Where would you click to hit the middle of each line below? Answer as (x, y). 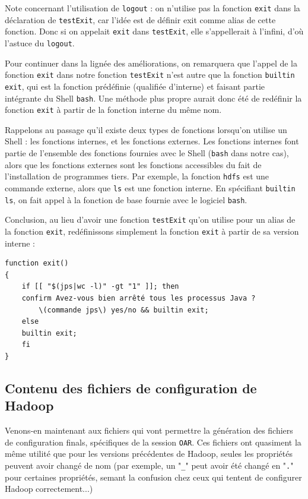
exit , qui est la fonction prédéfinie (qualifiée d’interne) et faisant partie (135, 86)
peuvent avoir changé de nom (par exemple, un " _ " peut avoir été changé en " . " (149, 465)
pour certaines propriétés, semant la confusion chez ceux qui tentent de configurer (153, 477)
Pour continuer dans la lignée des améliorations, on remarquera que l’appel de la (151, 63)
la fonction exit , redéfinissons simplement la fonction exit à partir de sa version (152, 231)
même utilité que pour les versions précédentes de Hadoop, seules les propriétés (149, 454)
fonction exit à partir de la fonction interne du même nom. (113, 110)
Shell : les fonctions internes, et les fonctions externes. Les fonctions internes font (152, 141)
